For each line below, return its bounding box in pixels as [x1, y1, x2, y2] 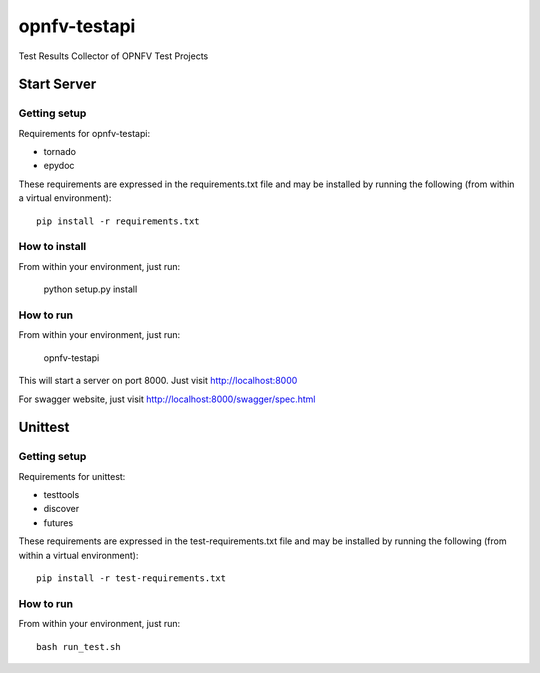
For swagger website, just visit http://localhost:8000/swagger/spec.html [18, 393, 316, 405]
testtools [43, 489, 80, 501]
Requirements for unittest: [18, 470, 126, 482]
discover [43, 503, 80, 515]
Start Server [18, 76, 97, 93]
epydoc [43, 160, 75, 172]
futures [43, 516, 74, 529]
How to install [18, 240, 87, 254]
